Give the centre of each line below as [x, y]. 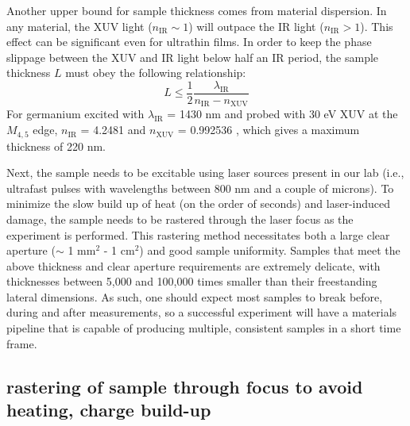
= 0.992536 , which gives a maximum [269, 130]
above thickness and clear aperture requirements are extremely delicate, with [193, 265]
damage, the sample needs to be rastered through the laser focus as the [180, 219]
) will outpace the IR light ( [256, 26]
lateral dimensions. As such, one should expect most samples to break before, [195, 296]
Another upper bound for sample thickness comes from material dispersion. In [197, 10]
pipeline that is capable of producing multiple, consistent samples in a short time [204, 328]
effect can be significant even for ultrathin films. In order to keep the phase [189, 42]
